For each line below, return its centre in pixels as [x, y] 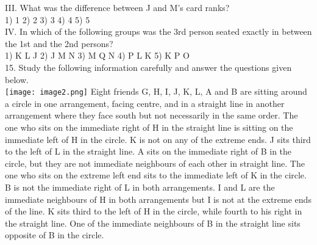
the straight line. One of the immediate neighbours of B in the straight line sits [153, 223]
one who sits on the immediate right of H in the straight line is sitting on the [149, 127]
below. [17, 79]
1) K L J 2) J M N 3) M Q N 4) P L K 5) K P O [97, 55]
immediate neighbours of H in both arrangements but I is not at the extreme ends [158, 199]
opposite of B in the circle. [55, 235]
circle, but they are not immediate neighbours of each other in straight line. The [155, 163]
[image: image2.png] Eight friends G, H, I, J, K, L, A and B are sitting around [156, 91]
